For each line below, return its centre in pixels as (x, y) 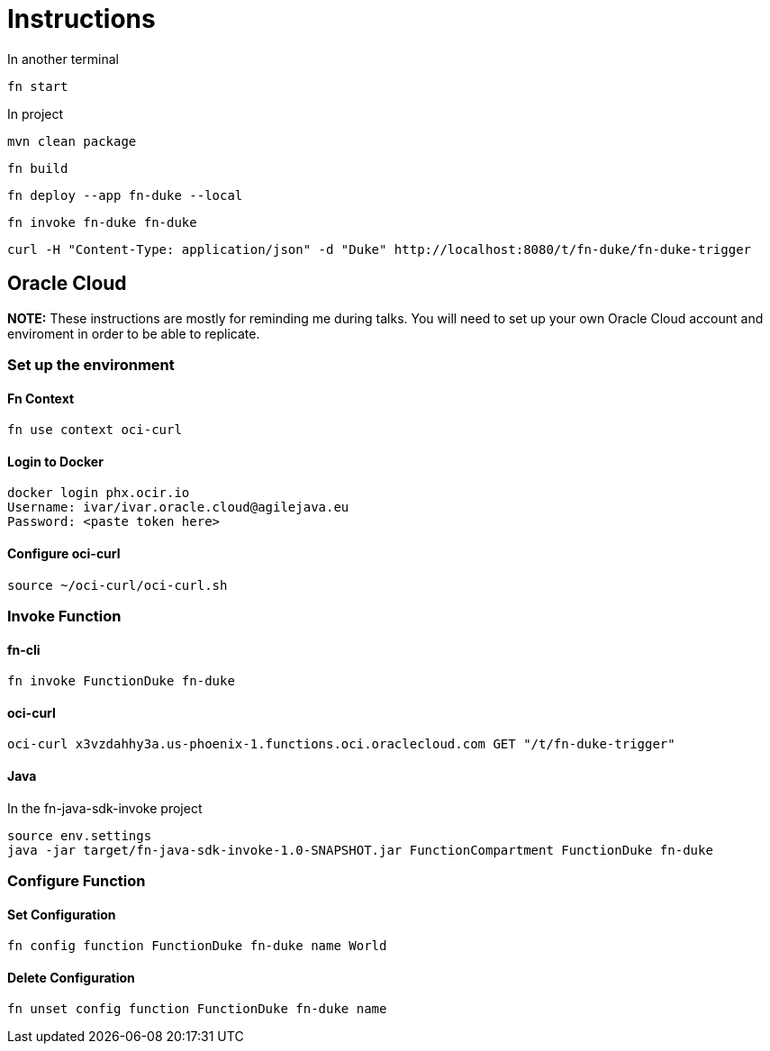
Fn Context (41, 398)
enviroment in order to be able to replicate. (134, 333)
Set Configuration (62, 914)
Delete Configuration (71, 977)
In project (36, 113)
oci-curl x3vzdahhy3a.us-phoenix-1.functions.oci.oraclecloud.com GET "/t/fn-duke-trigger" (341, 744)
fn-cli (24, 649)
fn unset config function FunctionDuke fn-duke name (197, 1009)
